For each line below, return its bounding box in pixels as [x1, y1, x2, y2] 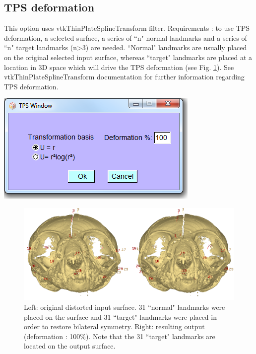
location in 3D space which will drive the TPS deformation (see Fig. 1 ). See [4, 62, 234, 72]
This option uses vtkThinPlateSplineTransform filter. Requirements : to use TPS [4, 23, 250, 33]
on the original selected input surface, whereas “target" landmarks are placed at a [4, 52, 253, 62]
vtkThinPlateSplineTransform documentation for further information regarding [4, 71, 245, 82]
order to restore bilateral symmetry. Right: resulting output [24, 321, 205, 332]
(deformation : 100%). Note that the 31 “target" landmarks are [24, 331, 215, 341]
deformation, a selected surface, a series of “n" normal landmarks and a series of [4, 32, 247, 43]
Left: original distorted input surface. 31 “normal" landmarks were [24, 301, 225, 312]
